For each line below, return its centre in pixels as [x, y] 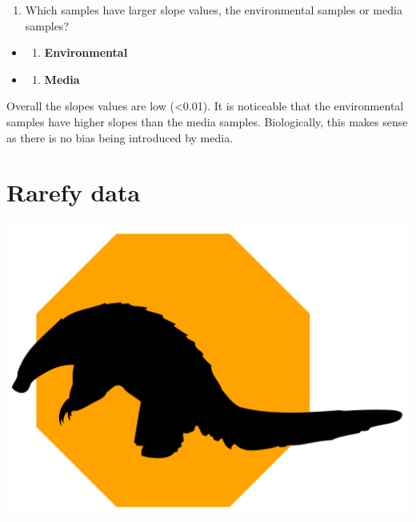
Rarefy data [74, 192]
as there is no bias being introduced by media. [120, 137]
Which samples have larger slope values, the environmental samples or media [214, 10]
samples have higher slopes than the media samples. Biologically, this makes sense [207, 121]
